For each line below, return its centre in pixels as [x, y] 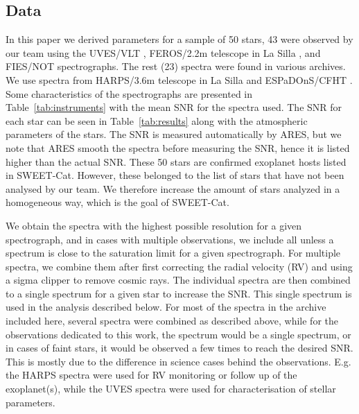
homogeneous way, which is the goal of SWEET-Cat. [117, 202]
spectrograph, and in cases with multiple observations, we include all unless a [170, 239]
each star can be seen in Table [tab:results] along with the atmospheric [157, 120]
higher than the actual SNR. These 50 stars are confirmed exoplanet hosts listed [176, 161]
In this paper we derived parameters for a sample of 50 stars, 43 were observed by [179, 39]
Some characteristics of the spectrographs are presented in [129, 93]
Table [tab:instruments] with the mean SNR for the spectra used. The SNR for [174, 107]
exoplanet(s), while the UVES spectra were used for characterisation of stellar [171, 389]
